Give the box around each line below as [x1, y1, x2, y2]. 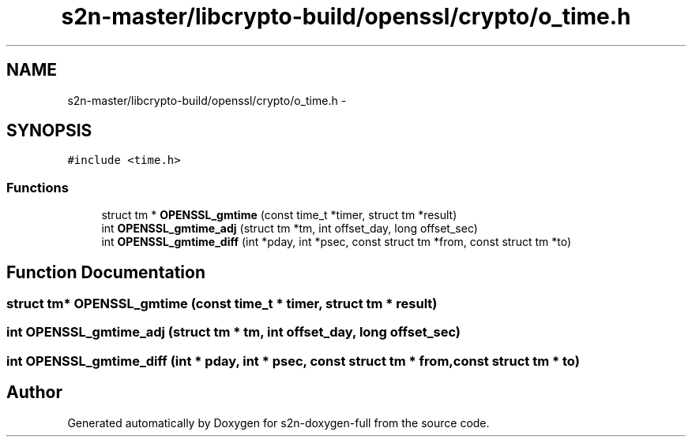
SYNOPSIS [6, 121, 92, 141]
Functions [6, 179, 69, 195]
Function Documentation [6, 262, 205, 282]
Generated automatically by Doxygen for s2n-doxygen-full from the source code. [67, 415, 490, 430]
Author [6, 382, 62, 403]
